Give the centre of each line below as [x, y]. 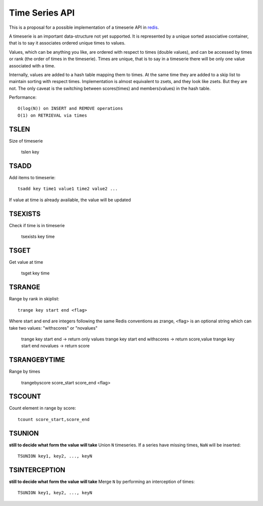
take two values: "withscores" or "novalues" [53, 328]
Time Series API [42, 13]
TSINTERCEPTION [37, 470]
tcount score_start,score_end [54, 419]
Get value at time [26, 262]
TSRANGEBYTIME [37, 360]
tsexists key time [38, 236]
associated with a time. [32, 65]
